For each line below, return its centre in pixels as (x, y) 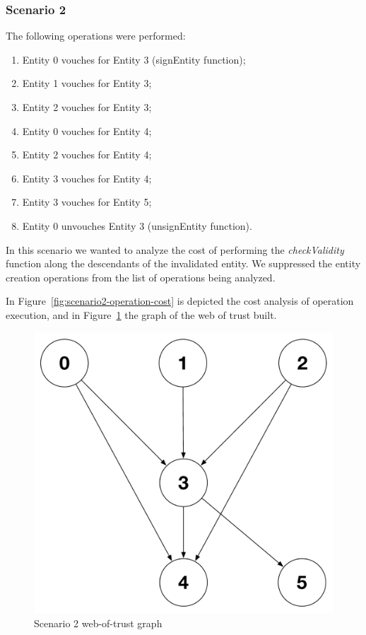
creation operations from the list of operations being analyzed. (141, 277)
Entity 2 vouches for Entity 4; (87, 155)
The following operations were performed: (96, 36)
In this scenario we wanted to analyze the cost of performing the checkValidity (175, 249)
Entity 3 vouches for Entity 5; (87, 202)
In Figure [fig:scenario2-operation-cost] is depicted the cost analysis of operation (180, 301)
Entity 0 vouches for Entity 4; (87, 130)
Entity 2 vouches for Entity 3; (87, 107)
